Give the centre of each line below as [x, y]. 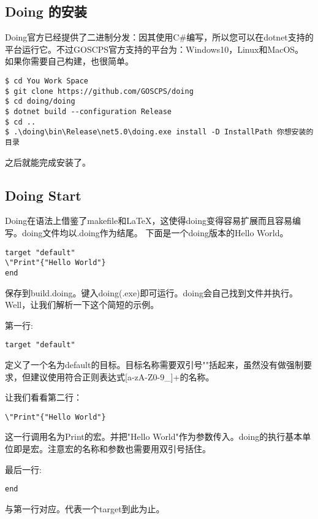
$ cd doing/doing [40, 102]
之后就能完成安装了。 [48, 162]
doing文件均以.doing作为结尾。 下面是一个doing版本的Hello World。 [155, 232]
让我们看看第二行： [44, 397]
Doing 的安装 [46, 11]
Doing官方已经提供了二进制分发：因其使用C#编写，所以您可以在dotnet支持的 [159, 37]
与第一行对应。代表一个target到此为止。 [85, 508]
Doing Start [43, 195]
